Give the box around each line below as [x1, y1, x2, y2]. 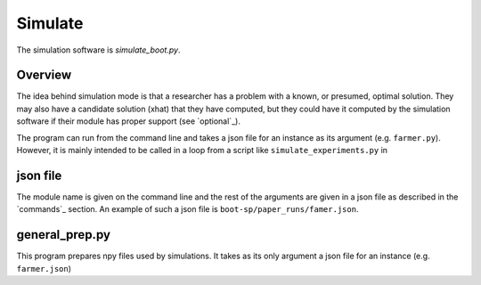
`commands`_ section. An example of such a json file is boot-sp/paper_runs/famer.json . [16, 204, 359, 215]
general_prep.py [16, 227, 111, 242]
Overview [16, 68, 72, 83]
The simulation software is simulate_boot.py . [16, 45, 181, 55]
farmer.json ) [16, 263, 71, 273]
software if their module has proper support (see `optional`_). [16, 116, 240, 126]
